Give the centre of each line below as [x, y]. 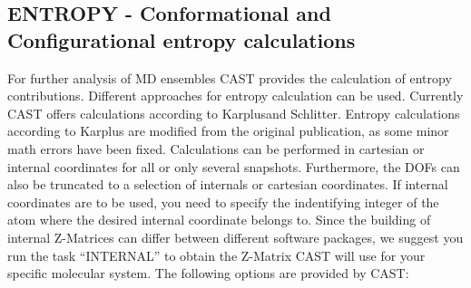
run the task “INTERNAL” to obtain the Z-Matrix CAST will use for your [216, 255]
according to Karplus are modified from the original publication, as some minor [228, 131]
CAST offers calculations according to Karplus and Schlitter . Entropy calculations [234, 113]
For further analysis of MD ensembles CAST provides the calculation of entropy [230, 77]
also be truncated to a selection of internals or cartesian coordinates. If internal [228, 184]
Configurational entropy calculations [182, 39]
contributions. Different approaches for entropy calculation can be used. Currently [235, 96]
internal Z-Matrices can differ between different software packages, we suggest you [235, 237]
